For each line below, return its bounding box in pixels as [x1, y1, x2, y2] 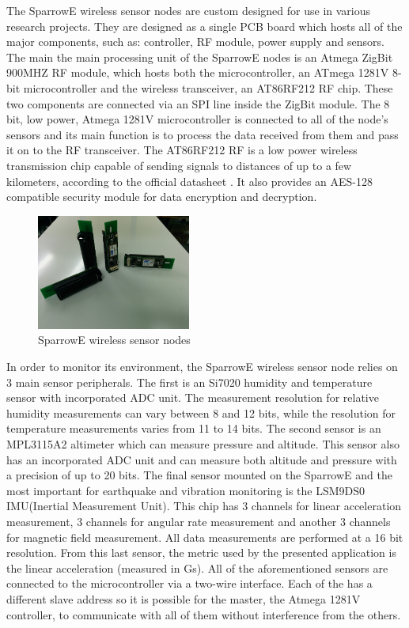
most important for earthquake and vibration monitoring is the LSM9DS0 [6, 482, 365, 498]
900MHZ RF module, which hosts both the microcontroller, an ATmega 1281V [6, 64, 389, 81]
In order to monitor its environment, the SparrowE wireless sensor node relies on [6, 358, 398, 375]
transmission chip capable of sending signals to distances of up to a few [6, 157, 352, 173]
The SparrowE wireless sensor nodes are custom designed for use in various [6, 2, 371, 18]
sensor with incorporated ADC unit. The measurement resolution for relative [6, 389, 379, 406]
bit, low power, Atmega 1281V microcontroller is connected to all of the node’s [6, 111, 388, 127]
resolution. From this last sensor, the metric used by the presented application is [6, 544, 396, 561]
